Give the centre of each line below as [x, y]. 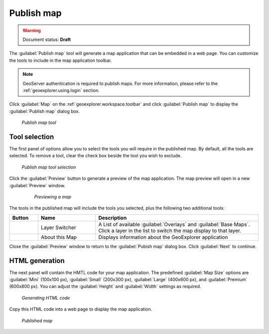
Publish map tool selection [49, 167]
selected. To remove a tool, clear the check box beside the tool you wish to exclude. [95, 156]
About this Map [59, 237]
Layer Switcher [59, 227]
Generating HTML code [46, 298]
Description [113, 218]
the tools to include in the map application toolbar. [61, 60]
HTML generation [37, 260]
